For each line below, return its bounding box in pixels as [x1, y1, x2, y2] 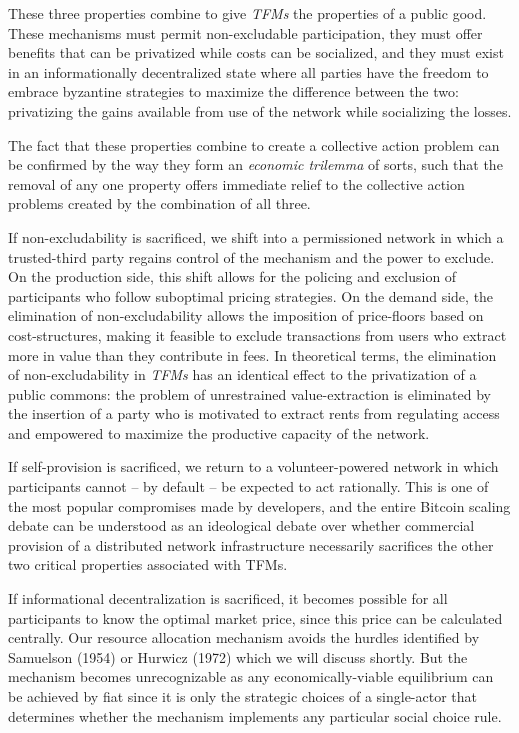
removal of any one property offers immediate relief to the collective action [8, 173, 465, 194]
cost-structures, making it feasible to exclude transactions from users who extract [8, 324, 507, 345]
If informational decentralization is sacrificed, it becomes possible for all [8, 588, 448, 609]
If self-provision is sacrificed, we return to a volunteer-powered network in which [8, 456, 499, 477]
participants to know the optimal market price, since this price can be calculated [8, 607, 503, 628]
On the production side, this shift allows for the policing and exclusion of [8, 266, 457, 287]
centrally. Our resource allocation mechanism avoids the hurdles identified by [8, 627, 480, 648]
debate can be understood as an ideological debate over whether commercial [8, 515, 475, 536]
